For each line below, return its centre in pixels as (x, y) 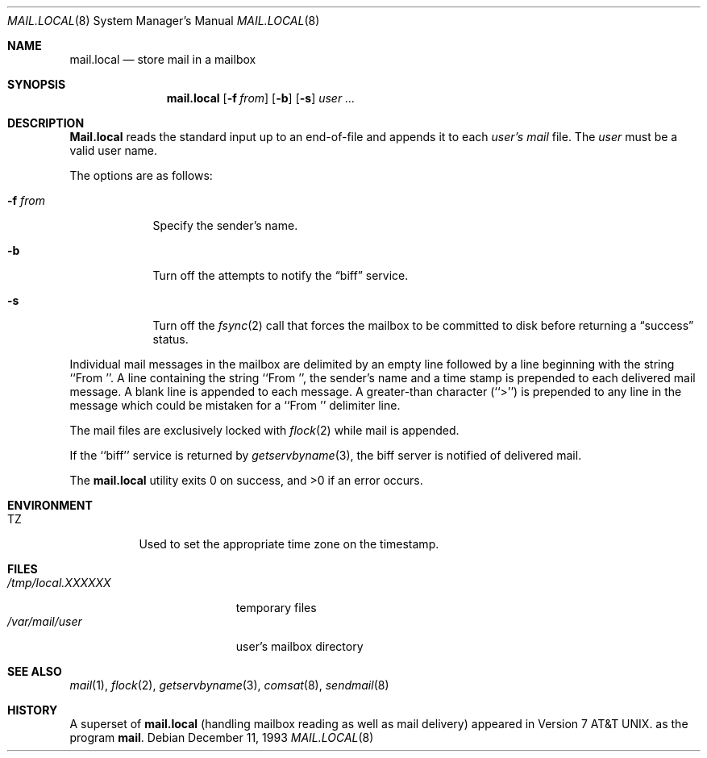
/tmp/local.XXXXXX (59, 583)
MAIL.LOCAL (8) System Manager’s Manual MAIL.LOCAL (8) (164, 21)
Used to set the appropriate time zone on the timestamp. (289, 544)
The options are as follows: (141, 175)
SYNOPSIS (37, 84)
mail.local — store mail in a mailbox (163, 59)
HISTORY (33, 710)
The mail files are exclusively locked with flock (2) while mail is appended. (264, 430)
